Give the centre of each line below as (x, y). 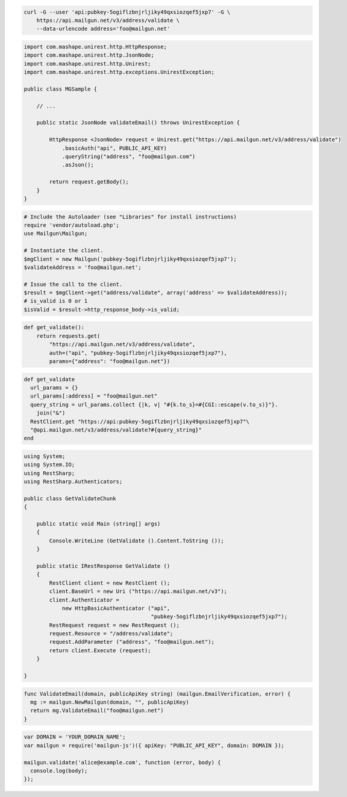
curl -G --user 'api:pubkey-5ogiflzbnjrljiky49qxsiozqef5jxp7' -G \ (127, 12)
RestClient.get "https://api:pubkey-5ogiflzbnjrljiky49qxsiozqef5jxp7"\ (140, 421)
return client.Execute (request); (100, 650)
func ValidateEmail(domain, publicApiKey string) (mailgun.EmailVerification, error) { (157, 694)
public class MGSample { (61, 89)
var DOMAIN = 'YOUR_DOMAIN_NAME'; (75, 737)
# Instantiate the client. (64, 251)
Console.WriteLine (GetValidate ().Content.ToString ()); (136, 541)
